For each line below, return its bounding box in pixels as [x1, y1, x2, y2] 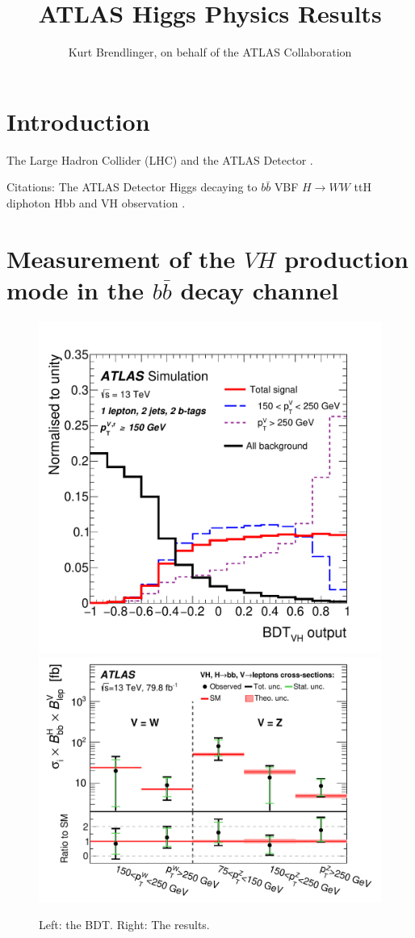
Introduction [6, 104, 150, 137]
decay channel [180, 273, 339, 306]
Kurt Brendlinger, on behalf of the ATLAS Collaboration [68, 44, 352, 61]
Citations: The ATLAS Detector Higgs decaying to [6, 178, 258, 195]
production [284, 241, 409, 274]
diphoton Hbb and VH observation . [6, 194, 186, 211]
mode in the [6, 273, 144, 306]
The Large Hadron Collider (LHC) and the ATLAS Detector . [6, 151, 313, 168]
